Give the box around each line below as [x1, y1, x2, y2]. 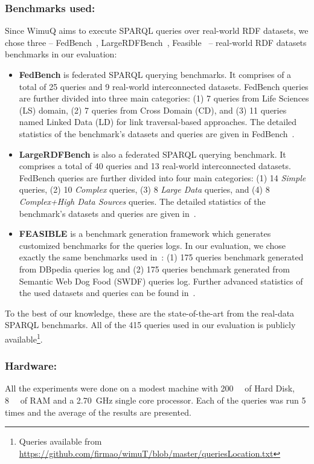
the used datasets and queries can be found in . [19, 286, 196, 299]
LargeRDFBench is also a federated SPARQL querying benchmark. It [19, 147, 286, 160]
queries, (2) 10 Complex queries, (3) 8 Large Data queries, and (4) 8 [19, 183, 270, 196]
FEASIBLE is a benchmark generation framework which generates [19, 227, 271, 240]
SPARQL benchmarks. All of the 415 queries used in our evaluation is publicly [5, 318, 296, 331]
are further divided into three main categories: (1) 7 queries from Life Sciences [19, 92, 309, 105]
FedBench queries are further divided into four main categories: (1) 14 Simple [19, 171, 306, 184]
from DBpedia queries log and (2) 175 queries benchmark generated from [19, 262, 290, 275]
